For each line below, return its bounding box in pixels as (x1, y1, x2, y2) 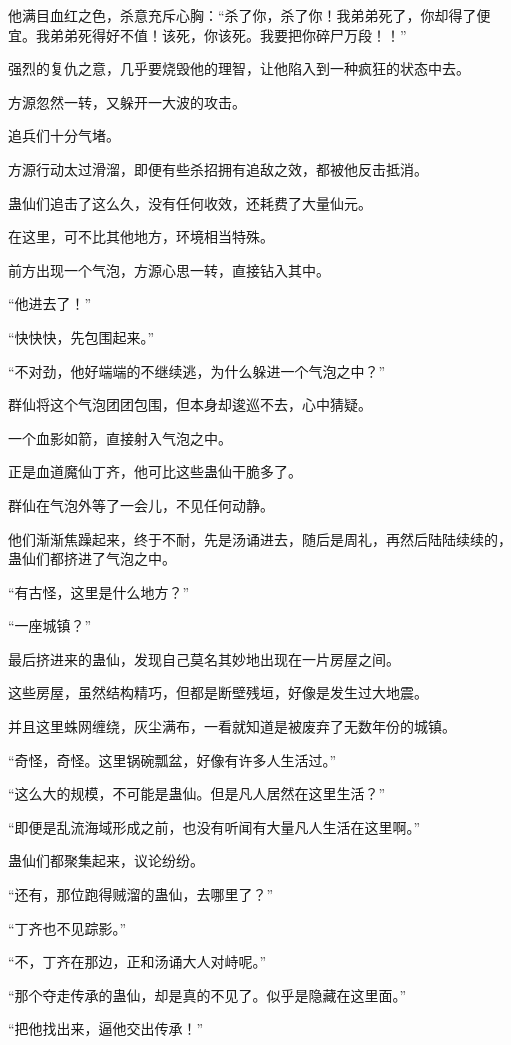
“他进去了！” (8, 293, 92, 314)
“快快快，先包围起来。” (8, 326, 155, 347)
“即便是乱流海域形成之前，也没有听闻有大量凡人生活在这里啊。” (8, 816, 421, 837)
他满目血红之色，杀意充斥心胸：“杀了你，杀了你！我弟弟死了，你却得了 (8, 5, 477, 25)
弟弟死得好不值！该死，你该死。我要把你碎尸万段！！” (49, 24, 407, 45)
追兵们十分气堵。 (8, 125, 120, 146)
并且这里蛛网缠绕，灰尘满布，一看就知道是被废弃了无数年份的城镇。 (8, 716, 456, 737)
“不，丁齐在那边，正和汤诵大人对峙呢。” (8, 951, 267, 972)
